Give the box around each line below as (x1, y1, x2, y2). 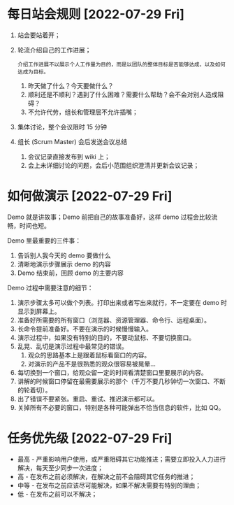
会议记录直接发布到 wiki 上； (27, 152, 110, 161)
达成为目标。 (17, 68, 50, 76)
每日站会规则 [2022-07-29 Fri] (7, 6, 185, 22)
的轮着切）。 (17, 385, 52, 394)
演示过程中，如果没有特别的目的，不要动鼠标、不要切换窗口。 (17, 333, 196, 341)
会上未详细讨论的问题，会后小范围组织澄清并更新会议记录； (27, 161, 200, 169)
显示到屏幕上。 (17, 307, 61, 315)
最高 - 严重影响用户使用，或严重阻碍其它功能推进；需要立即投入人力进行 (17, 455, 226, 463)
